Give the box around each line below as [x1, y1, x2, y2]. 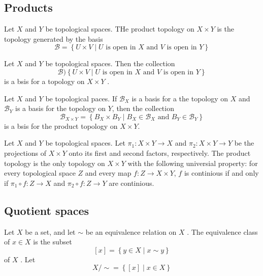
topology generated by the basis [4, 33, 103, 44]
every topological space [4, 168, 76, 178]
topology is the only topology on [4, 157, 105, 168]
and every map [85, 168, 131, 178]
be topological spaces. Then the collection [45, 58, 175, 69]
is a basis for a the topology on [131, 93, 228, 103]
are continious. [109, 177, 154, 188]
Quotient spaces [4, 202, 89, 218]
